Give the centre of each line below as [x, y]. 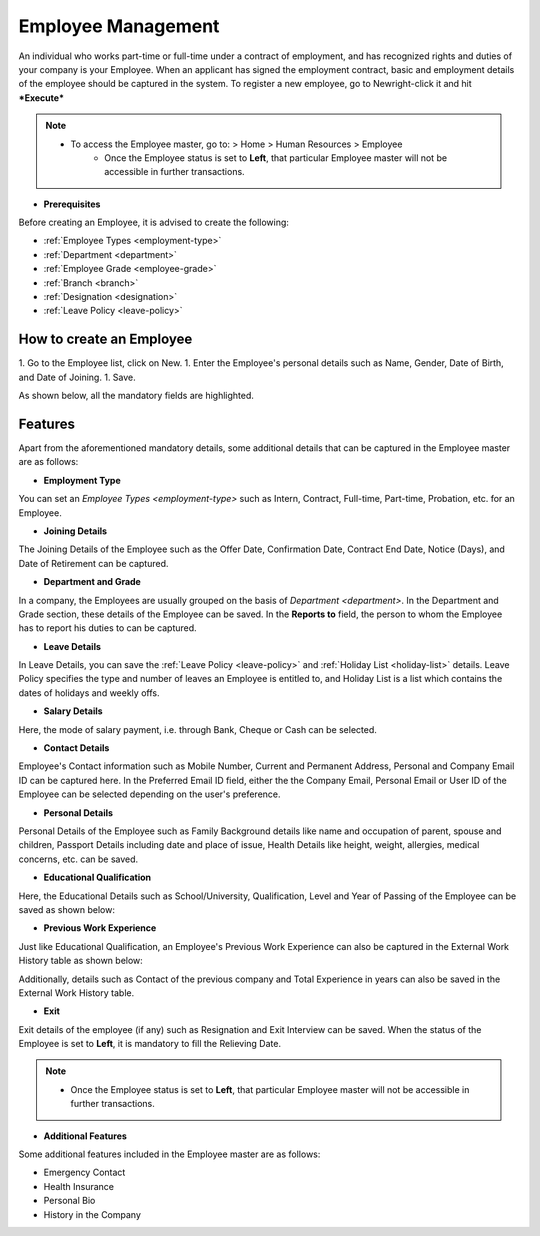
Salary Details [73, 711]
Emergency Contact [84, 1172]
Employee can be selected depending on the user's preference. [149, 794]
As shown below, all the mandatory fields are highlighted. [136, 396]
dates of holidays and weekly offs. [89, 692]
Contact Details [76, 748]
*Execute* [41, 97]
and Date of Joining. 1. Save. [77, 377]
